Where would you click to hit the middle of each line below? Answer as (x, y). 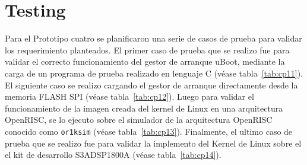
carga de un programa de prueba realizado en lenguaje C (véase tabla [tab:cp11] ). (154, 73)
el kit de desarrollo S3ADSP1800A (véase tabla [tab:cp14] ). (113, 155)
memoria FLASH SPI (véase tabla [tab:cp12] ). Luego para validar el (129, 96)
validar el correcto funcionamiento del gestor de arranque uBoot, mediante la (145, 61)
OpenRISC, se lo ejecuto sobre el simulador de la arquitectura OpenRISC (139, 120)
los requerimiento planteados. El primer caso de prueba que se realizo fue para (147, 50)
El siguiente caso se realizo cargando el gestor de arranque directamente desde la (151, 85)
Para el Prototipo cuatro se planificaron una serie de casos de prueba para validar (153, 38)
